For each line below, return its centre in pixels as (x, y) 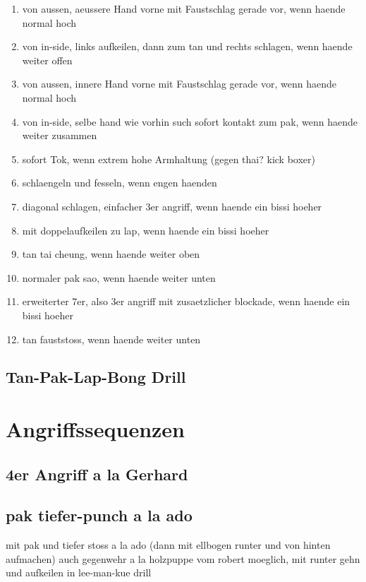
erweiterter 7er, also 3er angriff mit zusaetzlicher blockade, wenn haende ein (186, 301)
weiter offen (47, 60)
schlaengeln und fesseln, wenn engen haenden (120, 183)
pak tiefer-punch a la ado (99, 515)
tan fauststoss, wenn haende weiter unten (111, 339)
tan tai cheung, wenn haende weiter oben (111, 254)
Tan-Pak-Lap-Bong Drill (96, 377)
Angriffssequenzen (95, 429)
